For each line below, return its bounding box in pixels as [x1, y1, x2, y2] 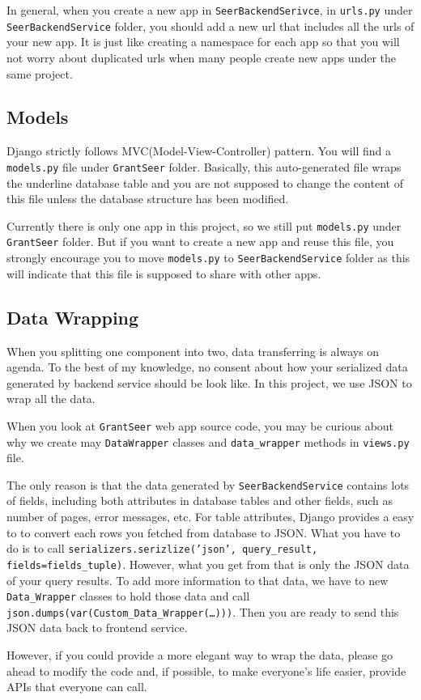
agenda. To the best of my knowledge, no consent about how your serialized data [6, 358, 408, 375]
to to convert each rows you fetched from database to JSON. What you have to [6, 524, 401, 541]
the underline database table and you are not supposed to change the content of [6, 174, 403, 191]
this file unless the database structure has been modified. [6, 190, 289, 207]
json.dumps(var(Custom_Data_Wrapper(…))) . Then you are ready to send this [6, 603, 399, 620]
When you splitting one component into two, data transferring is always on [6, 342, 380, 359]
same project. [6, 65, 73, 82]
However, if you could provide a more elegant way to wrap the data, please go [6, 647, 393, 664]
